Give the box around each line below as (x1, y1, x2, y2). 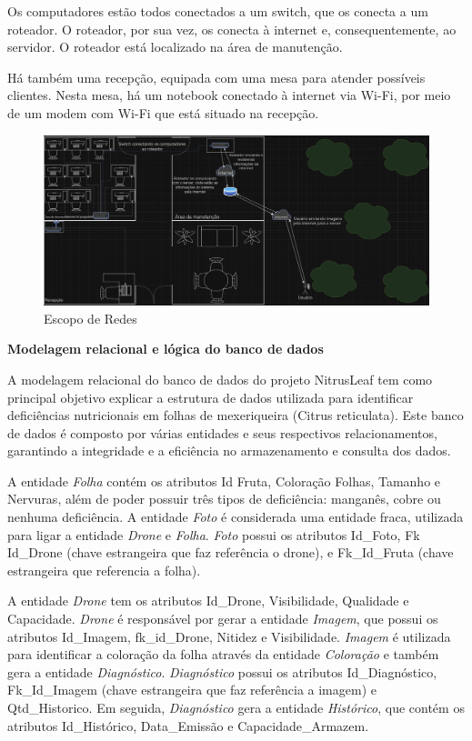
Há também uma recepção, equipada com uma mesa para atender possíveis (7, 67, 426, 86)
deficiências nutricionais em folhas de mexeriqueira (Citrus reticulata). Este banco (7, 406, 464, 425)
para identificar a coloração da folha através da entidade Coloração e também (7, 645, 439, 664)
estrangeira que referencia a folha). (7, 560, 201, 579)
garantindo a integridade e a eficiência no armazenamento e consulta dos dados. (7, 441, 451, 460)
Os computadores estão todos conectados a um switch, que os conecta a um (7, 2, 428, 20)
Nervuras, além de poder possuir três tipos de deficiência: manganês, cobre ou (7, 489, 441, 508)
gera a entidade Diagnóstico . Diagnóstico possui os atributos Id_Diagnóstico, (7, 662, 437, 681)
